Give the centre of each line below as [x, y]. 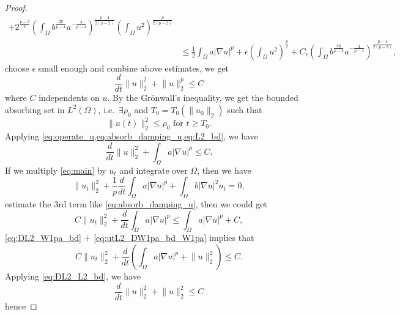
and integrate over [154, 170]
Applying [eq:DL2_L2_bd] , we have [73, 276]
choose [17, 68]
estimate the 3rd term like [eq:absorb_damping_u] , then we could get [136, 204]
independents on [69, 98]
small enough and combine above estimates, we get [134, 68]
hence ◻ [21, 306]
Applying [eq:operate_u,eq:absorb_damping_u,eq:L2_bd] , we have [131, 136]
